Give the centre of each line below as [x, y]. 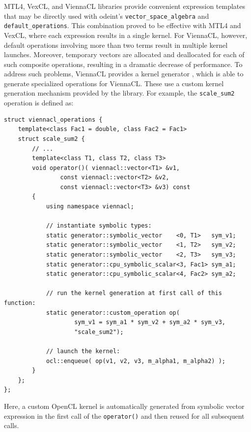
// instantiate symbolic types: [99, 226]
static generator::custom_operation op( [113, 313]
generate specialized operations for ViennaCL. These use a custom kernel [114, 83]
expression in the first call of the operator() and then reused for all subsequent [124, 415]
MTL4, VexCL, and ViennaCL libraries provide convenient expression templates [125, 6]
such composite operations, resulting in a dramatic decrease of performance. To [123, 64]
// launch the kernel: [83, 351]
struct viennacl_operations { [53, 119]
